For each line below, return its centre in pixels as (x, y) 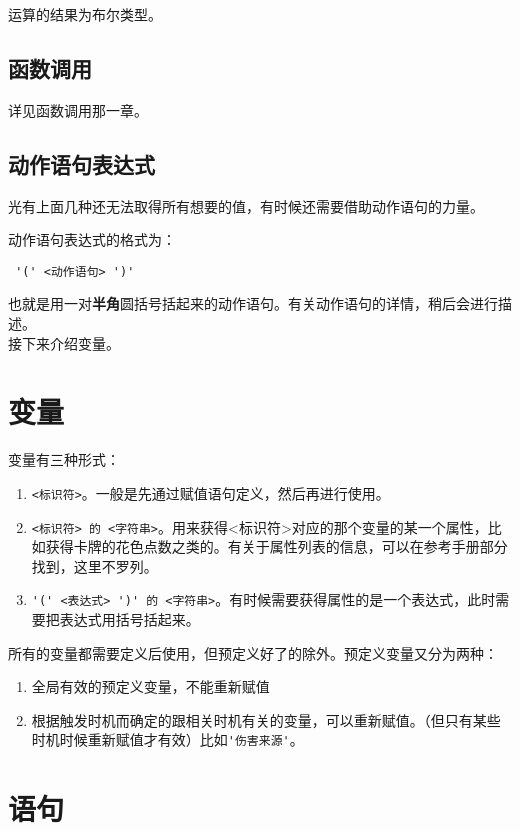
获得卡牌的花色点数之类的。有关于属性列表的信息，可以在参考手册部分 (276, 546)
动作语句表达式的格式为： (92, 239)
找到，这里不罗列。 (94, 565)
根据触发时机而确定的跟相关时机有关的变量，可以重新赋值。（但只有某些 (266, 719)
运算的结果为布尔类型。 (85, 14)
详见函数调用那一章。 (78, 109)
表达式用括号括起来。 (129, 619)
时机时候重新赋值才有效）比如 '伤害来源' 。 (167, 739)
